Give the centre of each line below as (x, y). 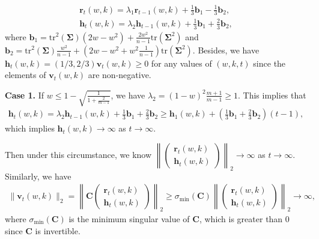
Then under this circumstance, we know (78, 154)
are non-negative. (120, 75)
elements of (26, 75)
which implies (30, 128)
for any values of (181, 63)
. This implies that (272, 95)
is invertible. (58, 230)
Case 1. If (25, 95)
